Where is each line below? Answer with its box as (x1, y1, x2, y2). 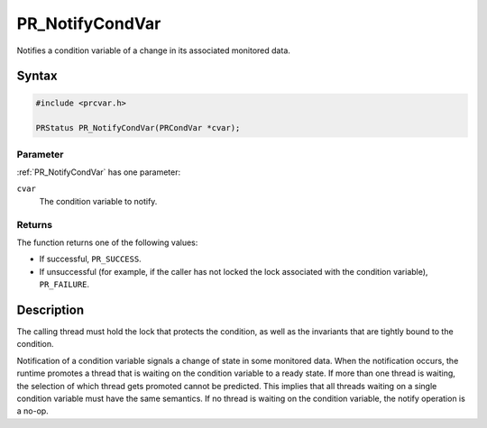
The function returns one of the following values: (16, 237, 198, 248)
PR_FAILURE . (39, 279, 90, 290)
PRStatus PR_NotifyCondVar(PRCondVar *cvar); (35, 123, 241, 133)
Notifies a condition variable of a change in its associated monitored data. (16, 45, 290, 56)
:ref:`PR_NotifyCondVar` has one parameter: (16, 167, 181, 178)
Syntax (16, 68, 58, 84)
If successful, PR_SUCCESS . (39, 253, 142, 265)
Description (16, 302, 85, 317)
